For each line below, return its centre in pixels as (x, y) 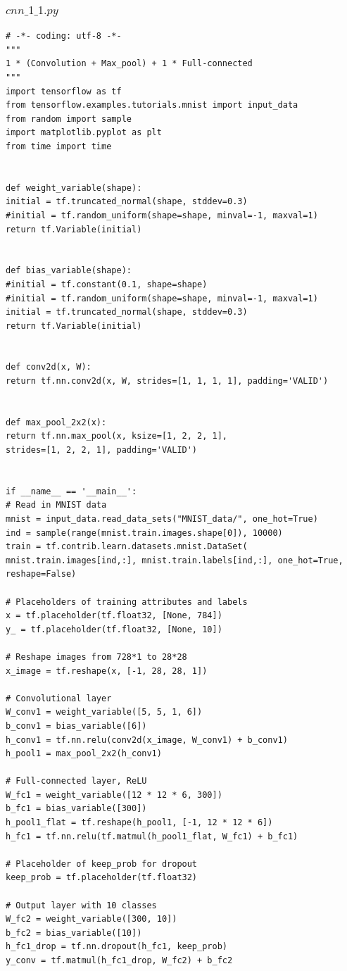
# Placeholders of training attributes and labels (127, 602)
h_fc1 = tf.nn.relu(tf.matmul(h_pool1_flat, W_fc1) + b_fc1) (152, 836)
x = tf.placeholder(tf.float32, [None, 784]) (114, 616)
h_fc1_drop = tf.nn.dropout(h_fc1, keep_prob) (116, 947)
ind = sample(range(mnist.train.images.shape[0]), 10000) (144, 533)
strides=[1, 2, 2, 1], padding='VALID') (102, 450)
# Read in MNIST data (56, 505)
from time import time (59, 146)
